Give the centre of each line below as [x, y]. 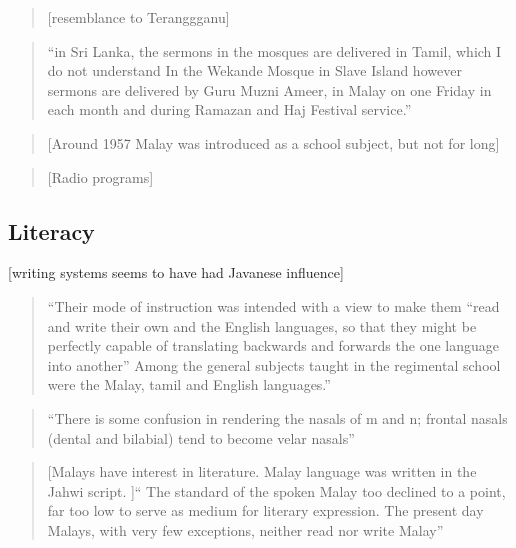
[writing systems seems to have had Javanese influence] [176, 272]
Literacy [51, 230]
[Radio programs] [100, 176]
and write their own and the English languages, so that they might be [262, 325]
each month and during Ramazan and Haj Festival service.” [229, 109]
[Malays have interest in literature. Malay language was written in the [262, 471]
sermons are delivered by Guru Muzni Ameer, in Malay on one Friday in [269, 89]
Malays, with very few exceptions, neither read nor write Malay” [245, 529]
